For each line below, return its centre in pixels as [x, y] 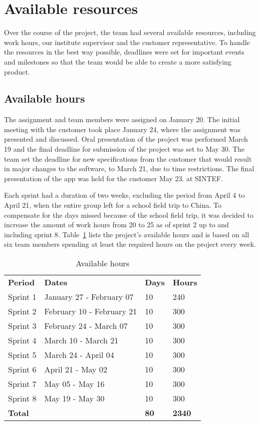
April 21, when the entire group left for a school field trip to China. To [113, 205]
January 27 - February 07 [89, 297]
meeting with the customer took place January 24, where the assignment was [122, 129]
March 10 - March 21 [81, 340]
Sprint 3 [22, 326]
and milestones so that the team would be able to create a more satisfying [118, 61]
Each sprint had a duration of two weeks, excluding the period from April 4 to [124, 195]
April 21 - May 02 [76, 369]
